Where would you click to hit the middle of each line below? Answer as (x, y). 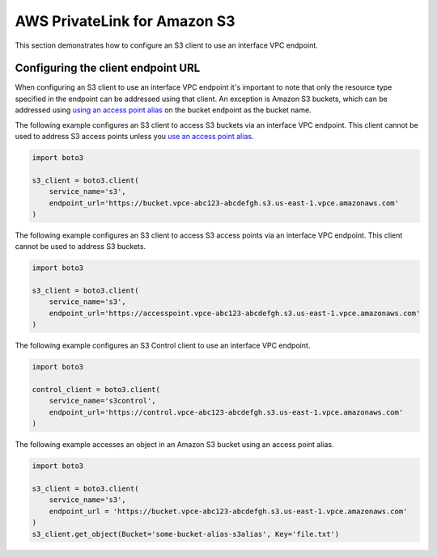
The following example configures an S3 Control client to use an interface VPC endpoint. (163, 346)
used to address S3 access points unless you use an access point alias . (134, 137)
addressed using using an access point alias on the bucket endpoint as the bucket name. (163, 110)
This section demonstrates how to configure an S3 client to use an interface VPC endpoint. (167, 45)
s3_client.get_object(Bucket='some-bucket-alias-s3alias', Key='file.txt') (186, 534)
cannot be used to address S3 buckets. (80, 247)
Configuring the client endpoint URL (108, 68)
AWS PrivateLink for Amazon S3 (125, 21)
